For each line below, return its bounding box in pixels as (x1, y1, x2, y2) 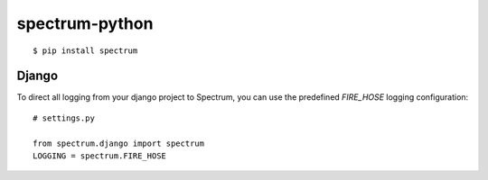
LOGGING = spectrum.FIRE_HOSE (33, 151, 167, 161)
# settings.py (33, 112, 95, 123)
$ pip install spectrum (33, 45, 138, 56)
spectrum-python (16, 13, 154, 33)
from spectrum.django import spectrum (33, 138, 205, 148)
